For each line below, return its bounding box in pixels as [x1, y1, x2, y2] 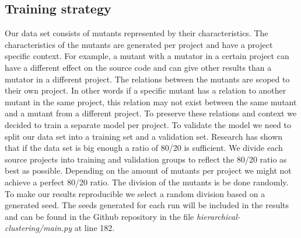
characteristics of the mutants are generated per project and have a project [5, 38, 273, 50]
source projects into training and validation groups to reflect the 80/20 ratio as [5, 153, 287, 165]
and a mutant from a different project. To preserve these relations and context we [5, 107, 297, 119]
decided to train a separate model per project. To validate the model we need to [5, 118, 291, 130]
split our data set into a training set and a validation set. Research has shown [5, 130, 283, 142]
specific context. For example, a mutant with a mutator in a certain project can [5, 50, 289, 62]
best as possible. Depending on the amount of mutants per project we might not [5, 164, 292, 177]
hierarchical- [196, 210, 240, 222]
